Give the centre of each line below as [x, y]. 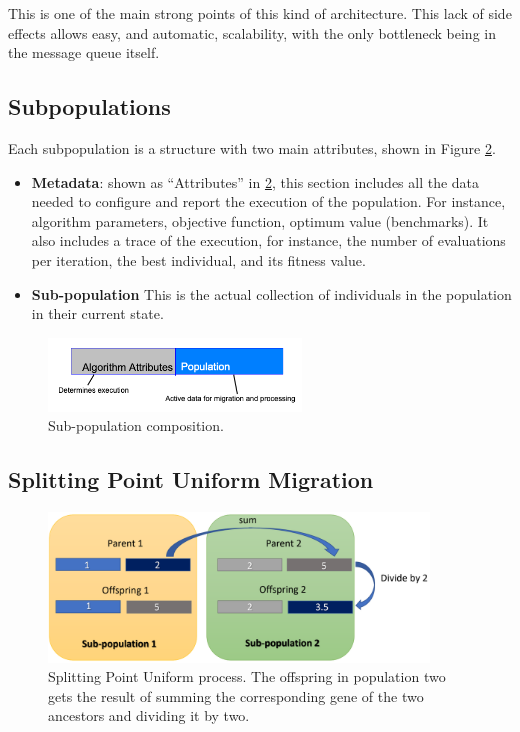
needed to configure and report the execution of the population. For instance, [268, 201]
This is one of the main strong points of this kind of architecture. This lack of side [260, 13]
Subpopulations [89, 106]
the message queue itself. [84, 52]
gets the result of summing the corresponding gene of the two [236, 695]
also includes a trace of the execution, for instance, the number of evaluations [268, 240]
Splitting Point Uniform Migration [191, 479]
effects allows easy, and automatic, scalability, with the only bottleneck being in [252, 32]
